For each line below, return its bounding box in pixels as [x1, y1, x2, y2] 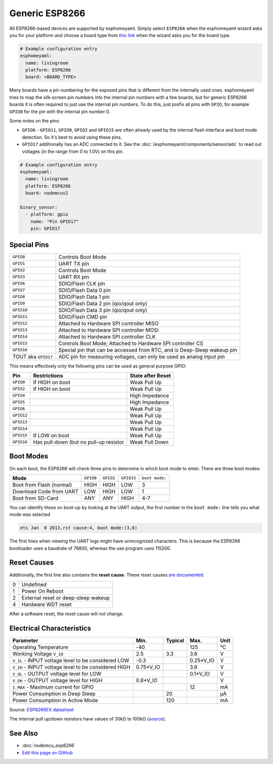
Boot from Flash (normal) [12, 481, 72, 488]
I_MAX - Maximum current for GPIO [12, 683, 94, 691]
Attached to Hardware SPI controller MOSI [58, 327, 159, 334]
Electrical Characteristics [9, 624, 91, 632]
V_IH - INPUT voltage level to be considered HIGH [12, 663, 131, 670]
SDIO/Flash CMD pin [58, 313, 107, 320]
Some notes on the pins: [9, 118, 60, 124]
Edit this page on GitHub [22, 749, 73, 755]
